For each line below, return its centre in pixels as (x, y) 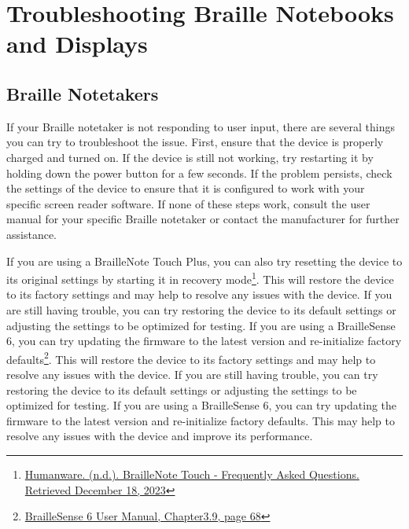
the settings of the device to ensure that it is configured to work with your (186, 188)
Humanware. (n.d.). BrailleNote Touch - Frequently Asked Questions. (192, 474)
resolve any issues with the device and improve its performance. (160, 436)
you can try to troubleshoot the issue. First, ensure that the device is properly (195, 142)
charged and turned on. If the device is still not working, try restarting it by (190, 157)
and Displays (77, 44)
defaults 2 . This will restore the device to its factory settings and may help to (191, 358)
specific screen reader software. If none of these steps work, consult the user (188, 203)
